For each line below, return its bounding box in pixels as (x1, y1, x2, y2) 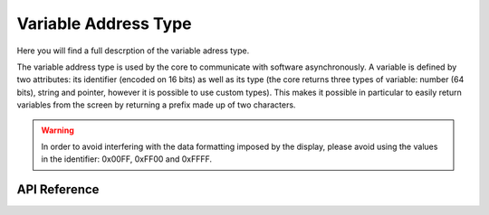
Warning (41, 125, 74, 136)
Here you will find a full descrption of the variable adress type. (16, 45, 250, 56)
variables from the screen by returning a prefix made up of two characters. (16, 99, 296, 110)
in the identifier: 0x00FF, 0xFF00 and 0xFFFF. (41, 154, 213, 164)
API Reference (16, 182, 100, 198)
